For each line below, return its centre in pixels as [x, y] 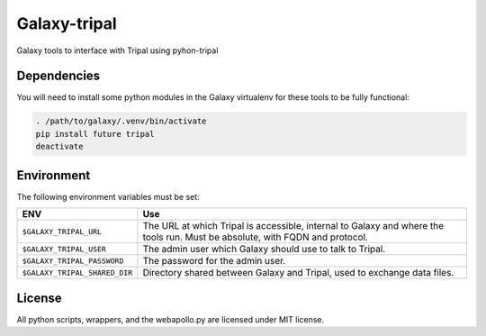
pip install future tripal [95, 134]
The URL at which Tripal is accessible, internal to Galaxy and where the [293, 226]
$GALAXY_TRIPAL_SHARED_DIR [77, 272]
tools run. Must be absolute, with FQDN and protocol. [256, 237]
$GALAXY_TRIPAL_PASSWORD [73, 261]
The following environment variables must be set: [108, 196]
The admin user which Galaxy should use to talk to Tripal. [264, 250]
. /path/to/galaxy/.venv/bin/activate [121, 121]
